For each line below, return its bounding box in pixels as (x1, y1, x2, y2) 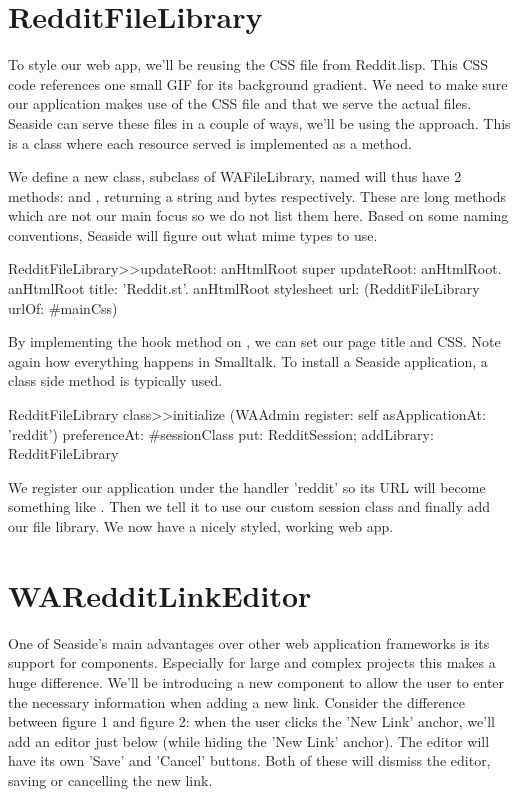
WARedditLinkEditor (8, 574, 312, 615)
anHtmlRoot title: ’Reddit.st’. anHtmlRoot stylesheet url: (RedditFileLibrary (8, 278, 480, 299)
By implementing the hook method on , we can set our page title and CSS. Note (8, 331, 501, 352)
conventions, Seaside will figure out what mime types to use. (8, 224, 378, 245)
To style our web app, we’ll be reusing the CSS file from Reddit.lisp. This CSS (8, 54, 489, 75)
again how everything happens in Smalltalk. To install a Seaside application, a (8, 350, 488, 371)
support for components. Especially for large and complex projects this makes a (8, 652, 496, 673)
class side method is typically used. (8, 370, 223, 391)
